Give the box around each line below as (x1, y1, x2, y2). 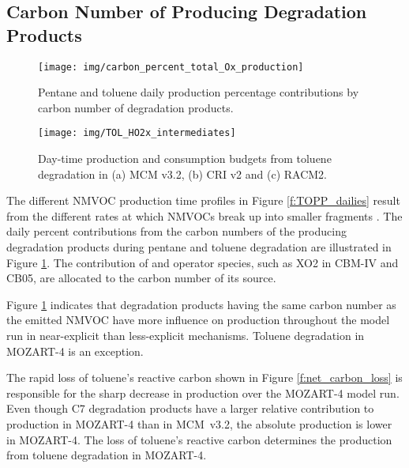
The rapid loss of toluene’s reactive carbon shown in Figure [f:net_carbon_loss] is (6, 369, 403, 386)
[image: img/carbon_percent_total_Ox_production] (38, 61, 304, 73)
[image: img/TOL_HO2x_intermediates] (38, 127, 236, 139)
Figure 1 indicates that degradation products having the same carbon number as (6, 296, 396, 312)
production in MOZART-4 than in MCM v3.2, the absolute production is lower (6, 416, 392, 432)
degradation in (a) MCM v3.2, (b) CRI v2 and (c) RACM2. (38, 165, 328, 182)
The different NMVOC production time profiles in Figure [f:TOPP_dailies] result (6, 192, 400, 209)
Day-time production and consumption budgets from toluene (38, 150, 332, 167)
